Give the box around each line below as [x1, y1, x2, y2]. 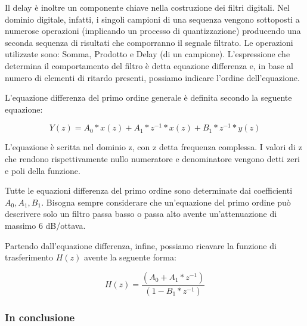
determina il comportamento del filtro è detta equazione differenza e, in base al [5, 59, 293, 72]
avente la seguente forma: [84, 251, 176, 263]
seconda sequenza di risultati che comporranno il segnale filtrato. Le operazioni [5, 36, 293, 48]
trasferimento [5, 251, 54, 263]
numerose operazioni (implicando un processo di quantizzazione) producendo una [5, 24, 301, 37]
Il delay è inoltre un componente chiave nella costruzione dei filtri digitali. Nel [5, 1, 290, 13]
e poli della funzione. [5, 164, 80, 176]
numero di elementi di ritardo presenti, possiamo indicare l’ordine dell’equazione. [5, 71, 300, 83]
